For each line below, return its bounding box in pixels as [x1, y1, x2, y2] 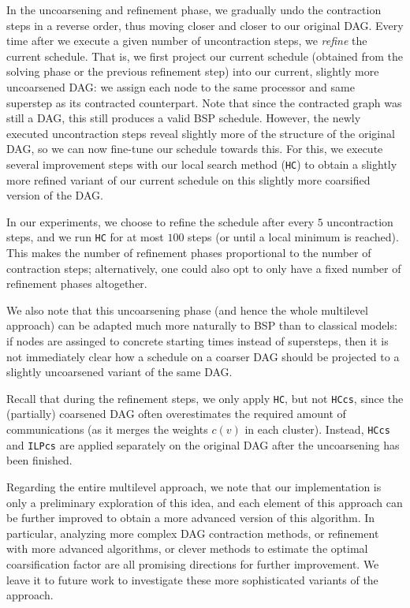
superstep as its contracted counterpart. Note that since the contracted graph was [6, 94, 402, 110]
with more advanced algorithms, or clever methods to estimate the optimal [6, 540, 368, 557]
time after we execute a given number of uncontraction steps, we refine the [6, 32, 367, 49]
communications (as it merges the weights [6, 421, 208, 438]
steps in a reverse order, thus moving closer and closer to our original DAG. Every [6, 17, 404, 33]
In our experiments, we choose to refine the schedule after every [6, 213, 315, 229]
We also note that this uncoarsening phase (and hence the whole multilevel [6, 301, 368, 318]
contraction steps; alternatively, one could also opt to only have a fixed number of [6, 259, 401, 276]
